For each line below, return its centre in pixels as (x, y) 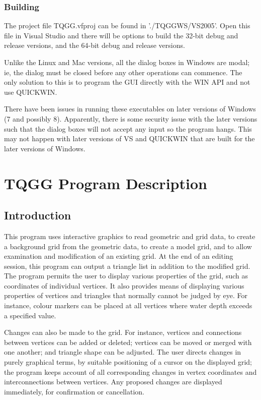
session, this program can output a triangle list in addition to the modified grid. (127, 266)
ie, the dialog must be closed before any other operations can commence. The (123, 72)
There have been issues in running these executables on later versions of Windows (130, 109)
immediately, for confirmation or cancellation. (74, 391)
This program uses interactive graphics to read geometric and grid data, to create (130, 236)
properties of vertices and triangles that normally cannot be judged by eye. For (126, 295)
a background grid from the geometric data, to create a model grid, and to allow (128, 246)
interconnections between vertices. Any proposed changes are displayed (113, 382)
